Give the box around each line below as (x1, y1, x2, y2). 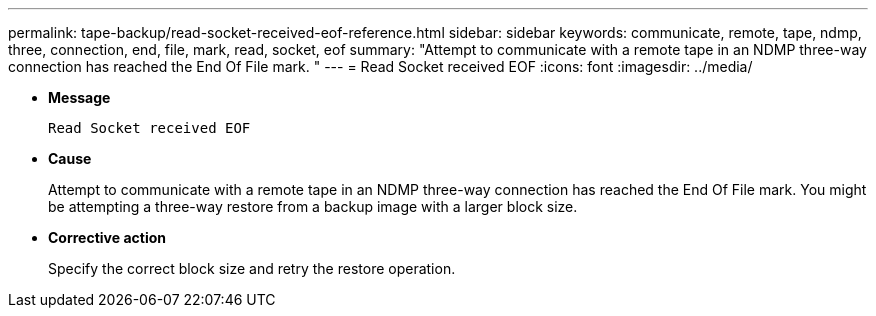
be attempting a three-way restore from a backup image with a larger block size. (48, 198, 578, 215)
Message (48, 89, 111, 106)
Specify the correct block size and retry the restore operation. (48, 260, 456, 277)
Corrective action (48, 229, 166, 246)
